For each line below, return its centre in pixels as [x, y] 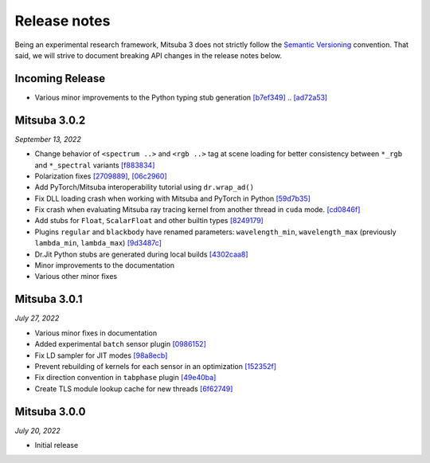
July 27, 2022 [37, 318]
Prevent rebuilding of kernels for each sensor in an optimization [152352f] [156, 366]
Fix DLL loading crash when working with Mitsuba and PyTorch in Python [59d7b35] [172, 198]
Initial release [57, 445]
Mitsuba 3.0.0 [50, 412]
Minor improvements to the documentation [105, 265]
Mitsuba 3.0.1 [49, 299]
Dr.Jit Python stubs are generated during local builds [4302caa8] [141, 254]
